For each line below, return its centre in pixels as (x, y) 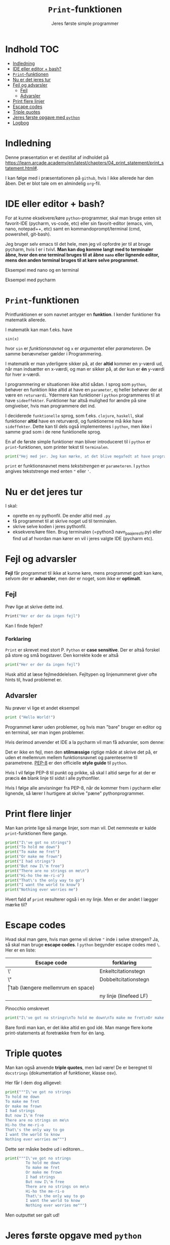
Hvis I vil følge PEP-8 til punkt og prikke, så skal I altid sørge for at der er (81, 772)
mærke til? (16, 905)
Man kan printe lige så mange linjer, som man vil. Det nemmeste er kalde (81, 828)
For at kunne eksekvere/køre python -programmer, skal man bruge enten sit (83, 218)
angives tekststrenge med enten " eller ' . (48, 471)
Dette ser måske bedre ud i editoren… (45, 1149)
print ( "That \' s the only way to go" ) (45, 880)
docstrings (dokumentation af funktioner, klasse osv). (61, 1073)
